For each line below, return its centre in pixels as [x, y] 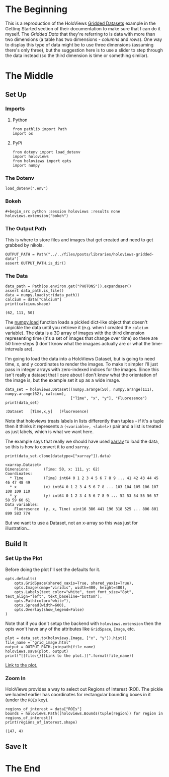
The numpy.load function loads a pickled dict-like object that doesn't [76, 322]
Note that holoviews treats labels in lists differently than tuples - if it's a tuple [84, 421]
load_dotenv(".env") [27, 189]
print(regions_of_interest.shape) [41, 722]
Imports [15, 109]
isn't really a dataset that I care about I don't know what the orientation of [81, 375]
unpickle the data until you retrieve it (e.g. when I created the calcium [77, 327]
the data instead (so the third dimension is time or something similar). [77, 55]
